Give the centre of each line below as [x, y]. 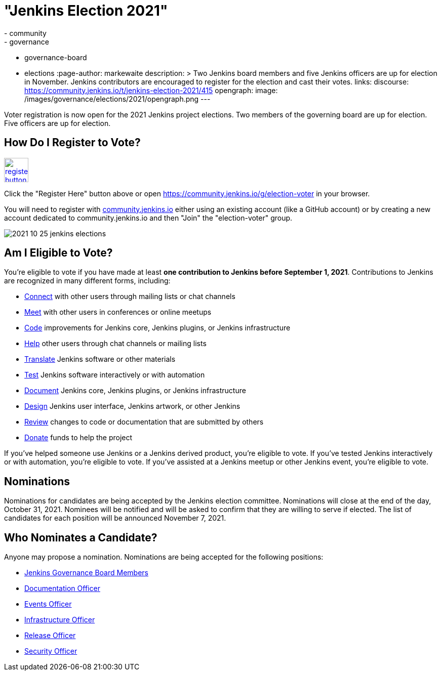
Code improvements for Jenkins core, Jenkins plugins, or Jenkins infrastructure [157, 328]
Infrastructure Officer [60, 620]
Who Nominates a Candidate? [81, 537]
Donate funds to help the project [78, 438]
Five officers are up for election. [57, 123]
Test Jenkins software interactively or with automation [115, 375]
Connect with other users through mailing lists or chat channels [130, 297]
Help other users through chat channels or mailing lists [115, 344]
